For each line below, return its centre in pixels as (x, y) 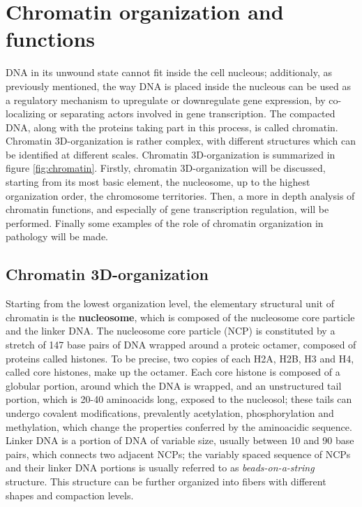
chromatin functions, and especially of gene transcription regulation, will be (167, 209)
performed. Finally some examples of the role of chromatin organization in (165, 222)
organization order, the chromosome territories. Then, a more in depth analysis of (180, 195)
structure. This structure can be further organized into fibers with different (166, 481)
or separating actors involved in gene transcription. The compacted (192, 113)
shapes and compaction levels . (70, 495)
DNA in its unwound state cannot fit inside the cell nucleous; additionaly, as (169, 72)
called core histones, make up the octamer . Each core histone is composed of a (173, 372)
